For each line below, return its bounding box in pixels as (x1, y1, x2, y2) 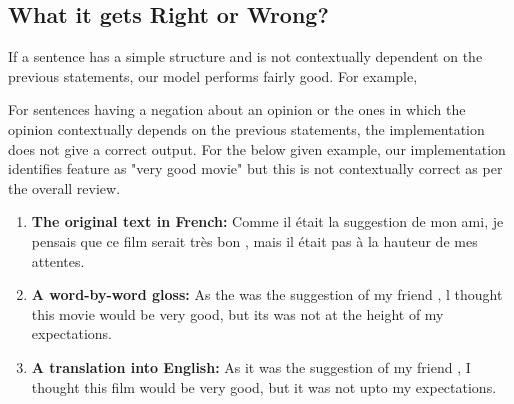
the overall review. (8, 177, 121, 198)
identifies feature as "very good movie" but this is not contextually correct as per (8, 158, 503, 179)
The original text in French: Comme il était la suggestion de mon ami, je (31, 211, 504, 232)
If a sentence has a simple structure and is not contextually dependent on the (8, 46, 483, 67)
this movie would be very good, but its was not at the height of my (31, 303, 444, 324)
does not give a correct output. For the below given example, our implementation (8, 138, 506, 159)
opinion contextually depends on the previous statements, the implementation (8, 118, 485, 139)
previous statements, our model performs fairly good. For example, (8, 65, 418, 86)
